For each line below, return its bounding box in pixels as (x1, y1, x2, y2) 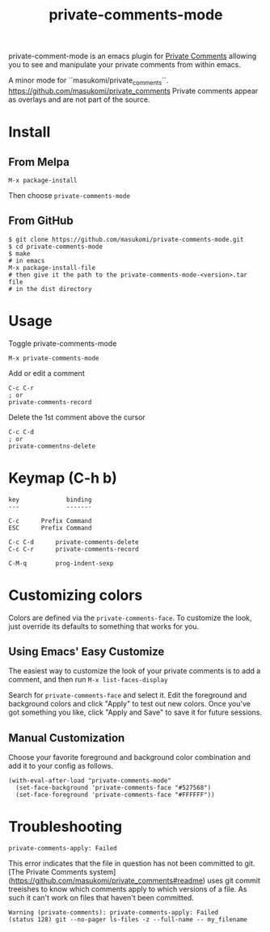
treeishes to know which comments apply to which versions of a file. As (8, 884, 247, 894)
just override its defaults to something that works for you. (8, 621, 200, 631)
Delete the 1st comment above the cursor (8, 412, 146, 422)
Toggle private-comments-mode (8, 338, 117, 348)
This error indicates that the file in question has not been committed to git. (8, 858, 255, 868)
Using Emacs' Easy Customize (8, 645, 165, 658)
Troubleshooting (8, 818, 123, 836)
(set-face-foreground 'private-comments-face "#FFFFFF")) (15, 791, 216, 799)
